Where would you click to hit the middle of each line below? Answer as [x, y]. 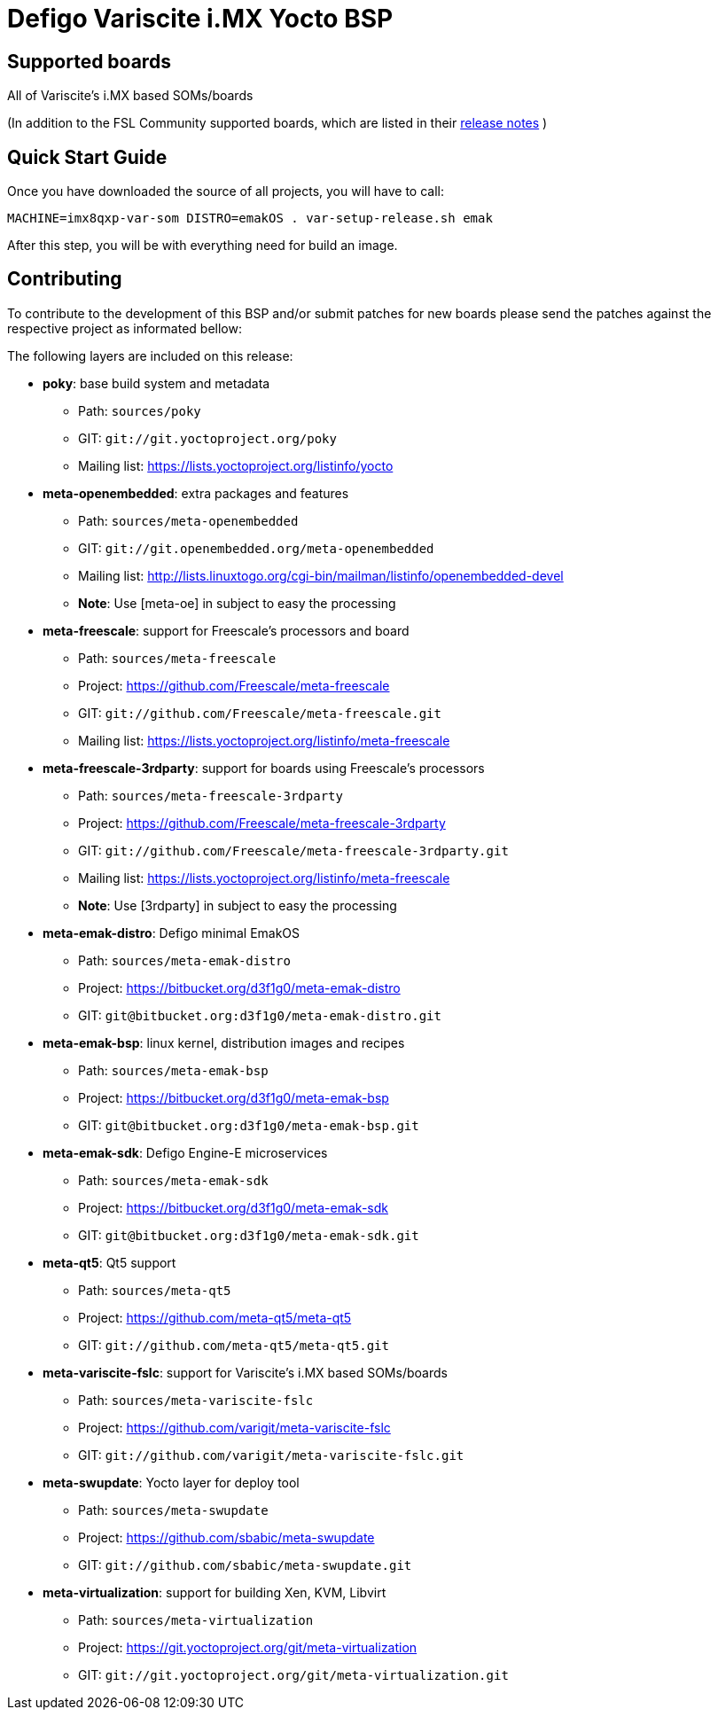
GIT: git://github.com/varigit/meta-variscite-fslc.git [271, 1455]
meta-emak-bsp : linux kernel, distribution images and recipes [224, 1042]
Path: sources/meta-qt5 [155, 1290]
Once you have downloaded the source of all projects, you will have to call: [226, 191]
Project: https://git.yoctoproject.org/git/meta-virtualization [248, 1647]
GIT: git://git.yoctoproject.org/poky [207, 438]
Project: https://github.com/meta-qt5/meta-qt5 [215, 1317]
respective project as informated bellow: [125, 328]
